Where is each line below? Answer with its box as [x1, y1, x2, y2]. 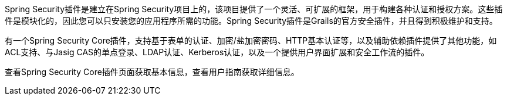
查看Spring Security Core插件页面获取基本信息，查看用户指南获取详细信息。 [5, 67, 299, 77]
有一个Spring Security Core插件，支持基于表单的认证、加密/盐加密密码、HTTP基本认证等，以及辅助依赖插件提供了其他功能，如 [5, 35, 497, 45]
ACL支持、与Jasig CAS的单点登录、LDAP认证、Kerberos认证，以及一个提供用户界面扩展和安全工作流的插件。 [5, 47, 430, 57]
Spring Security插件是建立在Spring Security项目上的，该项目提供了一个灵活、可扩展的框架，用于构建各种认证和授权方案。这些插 [5, 4, 503, 14]
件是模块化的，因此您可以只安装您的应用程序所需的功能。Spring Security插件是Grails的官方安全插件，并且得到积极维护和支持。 [5, 16, 498, 26]
